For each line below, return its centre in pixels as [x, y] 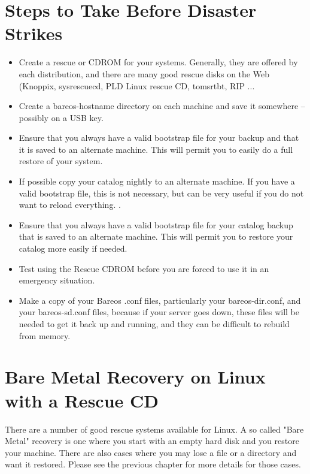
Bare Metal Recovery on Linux [135, 377]
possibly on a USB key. [61, 117]
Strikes [34, 33]
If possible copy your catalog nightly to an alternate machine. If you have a [157, 181]
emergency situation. [57, 280]
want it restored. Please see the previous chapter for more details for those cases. [153, 464]
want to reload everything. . [70, 205]
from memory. [45, 335]
